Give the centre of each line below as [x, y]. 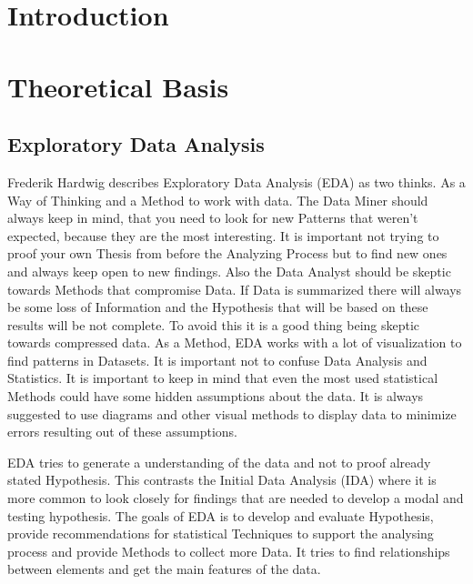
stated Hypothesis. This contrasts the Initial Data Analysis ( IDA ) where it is [222, 480]
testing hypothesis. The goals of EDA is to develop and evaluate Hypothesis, [221, 515]
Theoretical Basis [118, 86]
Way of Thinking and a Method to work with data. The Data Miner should [218, 200]
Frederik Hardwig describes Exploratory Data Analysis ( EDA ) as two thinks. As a [236, 181]
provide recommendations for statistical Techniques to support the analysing [221, 534]
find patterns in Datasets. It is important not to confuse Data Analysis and [217, 360]
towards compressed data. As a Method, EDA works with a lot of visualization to [235, 342]
